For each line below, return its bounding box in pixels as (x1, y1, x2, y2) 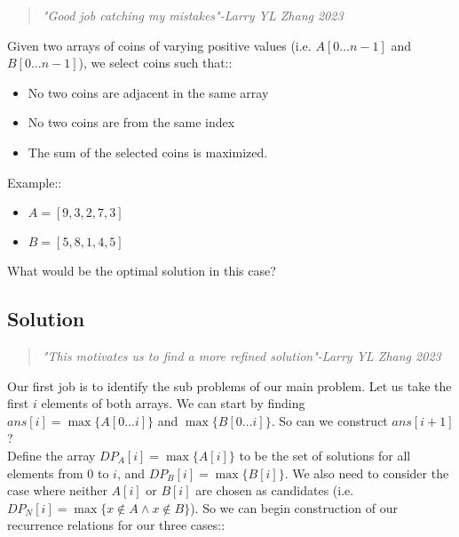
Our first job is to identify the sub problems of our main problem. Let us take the (7, 376, 452, 395)
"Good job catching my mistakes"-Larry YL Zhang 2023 (42, 6, 344, 24)
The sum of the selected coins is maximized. (28, 142, 268, 161)
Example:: (7, 172, 62, 191)
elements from (7, 463, 83, 482)
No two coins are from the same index (28, 113, 235, 132)
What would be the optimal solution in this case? (7, 261, 276, 280)
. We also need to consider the (284, 463, 449, 482)
